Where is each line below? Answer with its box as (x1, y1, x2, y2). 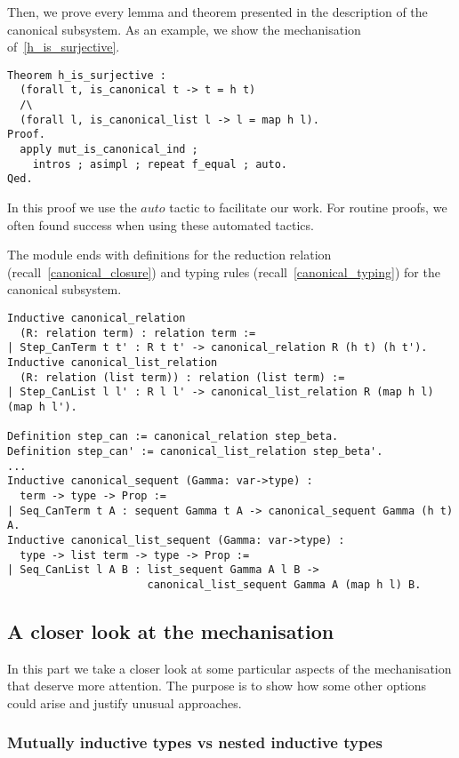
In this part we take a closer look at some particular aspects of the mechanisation (7, 658, 452, 677)
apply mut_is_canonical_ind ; (20, 143, 198, 156)
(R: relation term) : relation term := (20, 326, 256, 339)
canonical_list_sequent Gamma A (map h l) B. (147, 578, 422, 591)
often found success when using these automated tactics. (7, 215, 314, 234)
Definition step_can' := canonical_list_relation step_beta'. (7, 444, 383, 458)
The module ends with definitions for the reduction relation (7, 245, 332, 264)
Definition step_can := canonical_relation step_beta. (7, 430, 339, 443)
